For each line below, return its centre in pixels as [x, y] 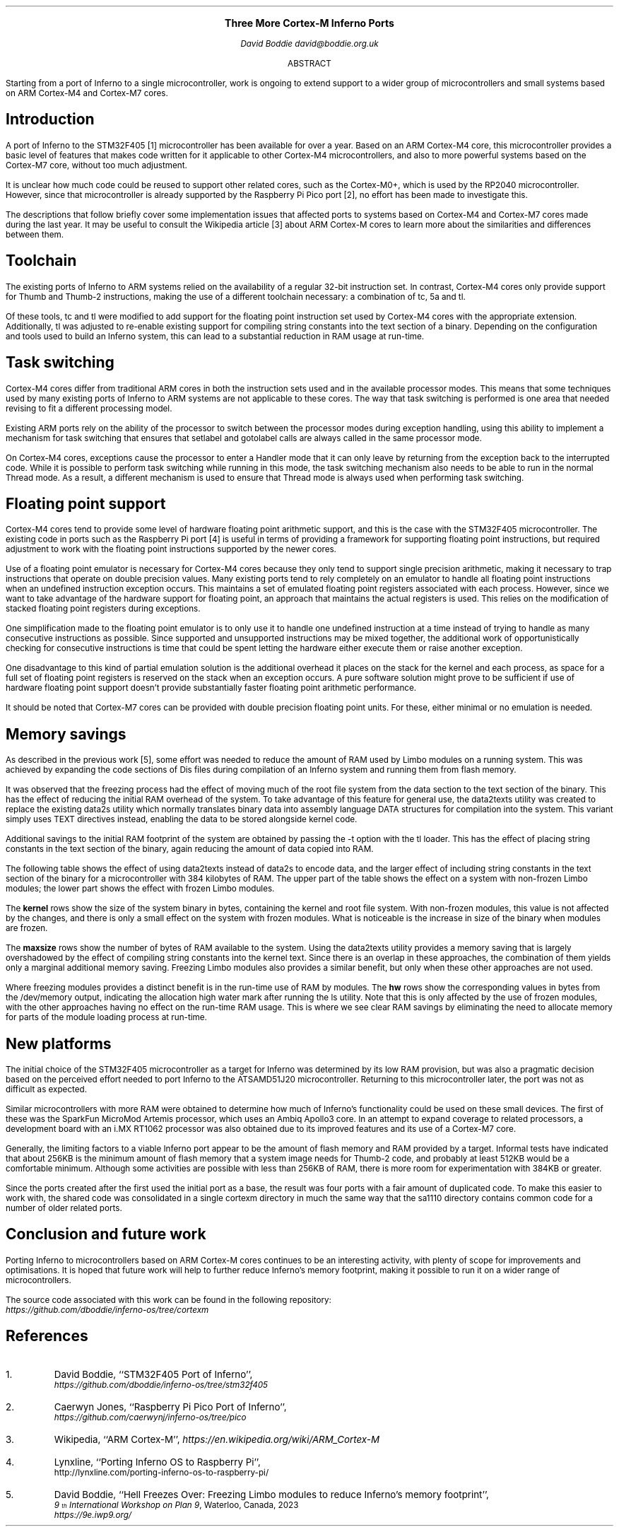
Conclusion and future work [106, 1234]
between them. [35, 234]
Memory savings [66, 734]
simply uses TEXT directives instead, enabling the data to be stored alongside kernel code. [182, 820]
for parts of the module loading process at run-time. [106, 1018]
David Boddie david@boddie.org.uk [309, 44]
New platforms [59, 1043]
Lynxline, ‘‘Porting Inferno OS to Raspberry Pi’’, [157, 1462]
